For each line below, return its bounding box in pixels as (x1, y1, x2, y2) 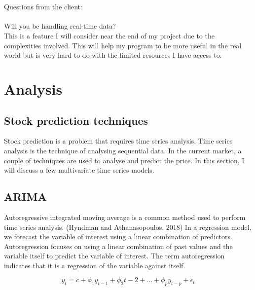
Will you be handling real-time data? (4, 21, 116, 31)
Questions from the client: (4, 1, 82, 12)
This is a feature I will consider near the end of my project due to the (4, 30, 215, 40)
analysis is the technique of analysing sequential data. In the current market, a (4, 145, 242, 155)
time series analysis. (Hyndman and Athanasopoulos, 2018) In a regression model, (4, 221, 252, 232)
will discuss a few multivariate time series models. (4, 165, 154, 175)
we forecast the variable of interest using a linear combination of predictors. (4, 231, 232, 242)
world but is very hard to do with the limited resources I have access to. (4, 50, 222, 60)
